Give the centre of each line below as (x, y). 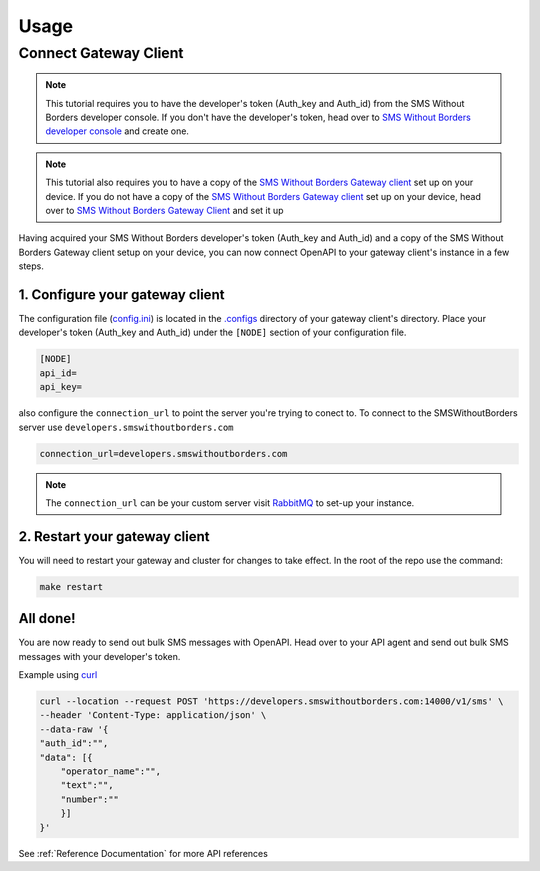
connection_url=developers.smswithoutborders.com (163, 453)
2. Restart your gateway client (114, 536)
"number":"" (90, 799)
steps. (31, 266)
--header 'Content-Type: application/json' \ (153, 715)
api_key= (61, 387)
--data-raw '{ (74, 729)
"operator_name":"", (111, 771)
